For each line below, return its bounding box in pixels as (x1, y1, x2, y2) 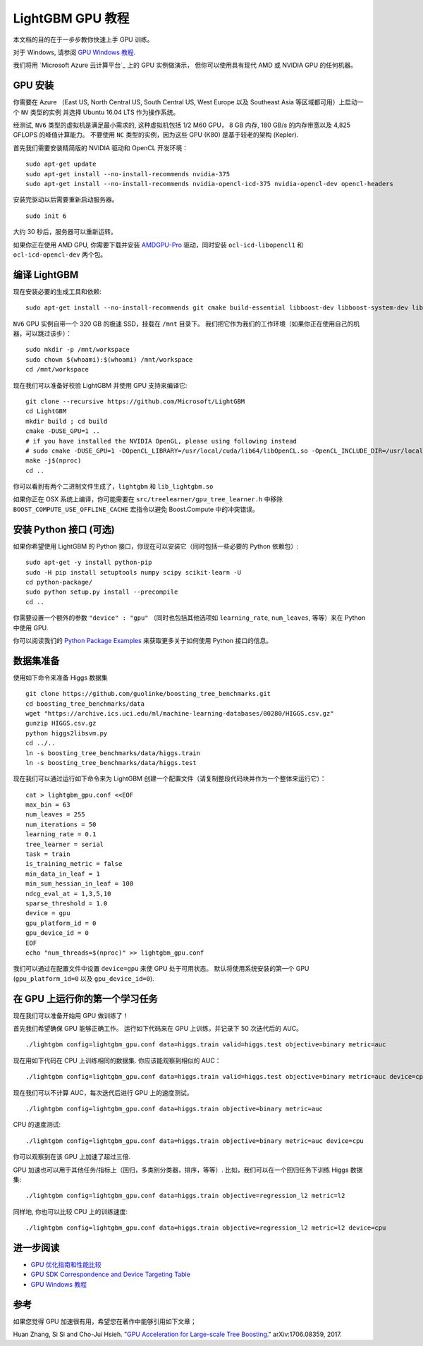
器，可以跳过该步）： (13, 329, 72, 338)
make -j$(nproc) (25, 457, 82, 465)
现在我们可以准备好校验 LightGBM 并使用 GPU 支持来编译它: (13, 381, 188, 389)
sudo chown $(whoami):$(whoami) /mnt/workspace (25, 355, 193, 363)
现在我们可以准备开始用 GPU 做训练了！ (13, 1011, 129, 1020)
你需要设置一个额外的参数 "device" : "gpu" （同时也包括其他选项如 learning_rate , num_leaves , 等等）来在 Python (13, 613, 366, 622)
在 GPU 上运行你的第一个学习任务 (13, 993, 158, 1005)
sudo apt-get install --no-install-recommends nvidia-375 (25, 170, 231, 178)
